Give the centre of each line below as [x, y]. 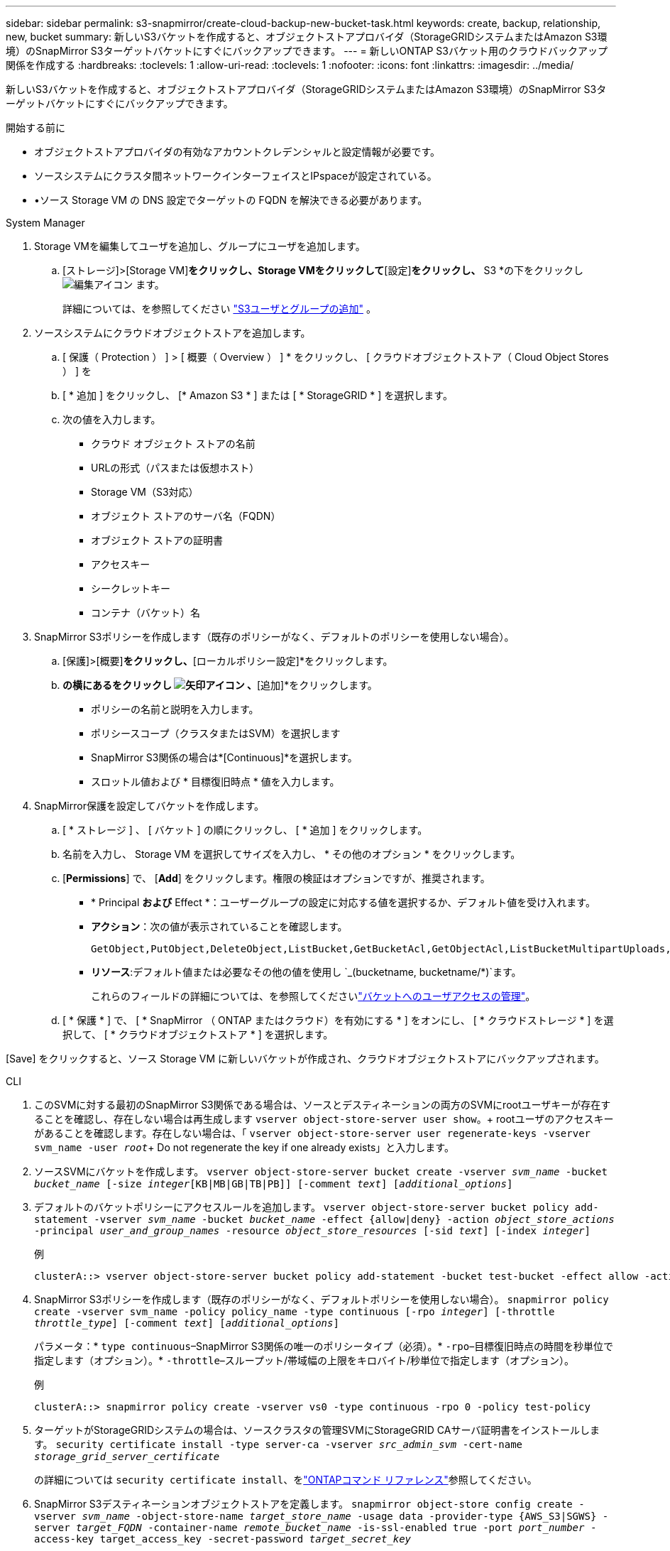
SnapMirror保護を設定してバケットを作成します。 [149, 806]
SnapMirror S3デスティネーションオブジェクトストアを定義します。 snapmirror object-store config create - [309, 1504]
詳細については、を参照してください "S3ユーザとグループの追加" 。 [219, 309]
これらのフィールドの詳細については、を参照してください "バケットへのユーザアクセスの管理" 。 [313, 996]
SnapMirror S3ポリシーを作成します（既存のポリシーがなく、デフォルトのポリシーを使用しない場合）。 [274, 637]
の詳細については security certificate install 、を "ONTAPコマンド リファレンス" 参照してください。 [286, 1480]
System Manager [45, 223]
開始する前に [35, 127]
